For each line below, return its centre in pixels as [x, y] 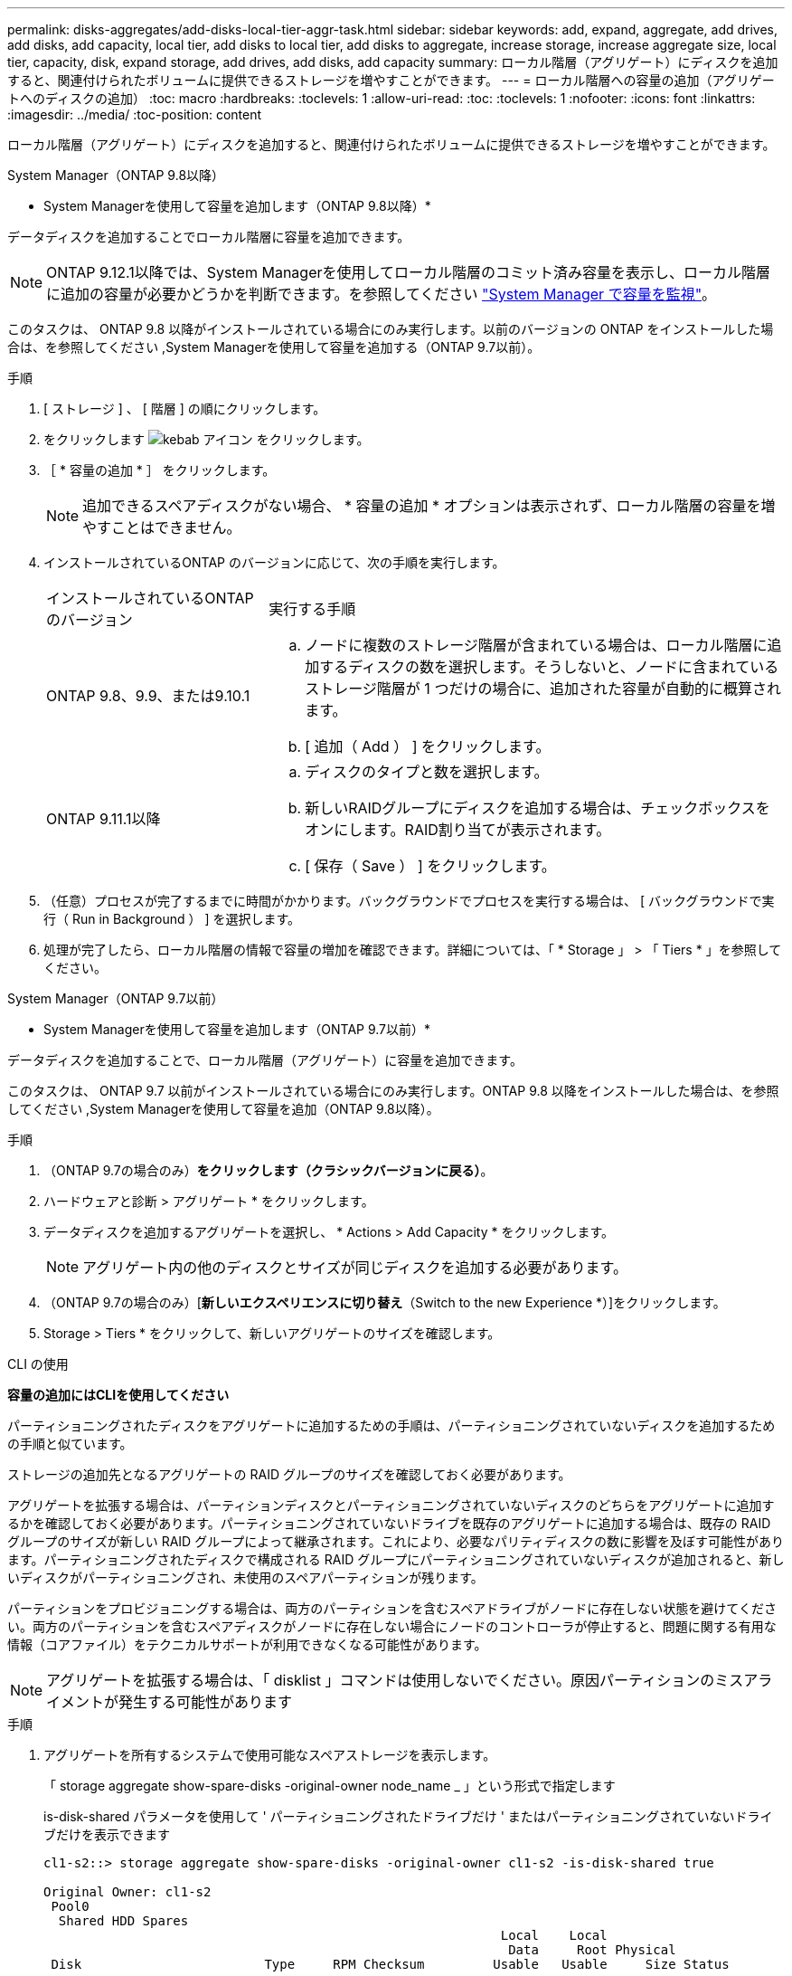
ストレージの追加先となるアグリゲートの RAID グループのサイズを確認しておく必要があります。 [289, 1474]
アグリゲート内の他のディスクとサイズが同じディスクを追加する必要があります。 [355, 1268]
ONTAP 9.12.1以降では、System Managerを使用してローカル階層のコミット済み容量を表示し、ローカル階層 [409, 272]
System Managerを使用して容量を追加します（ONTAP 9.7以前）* [237, 1029]
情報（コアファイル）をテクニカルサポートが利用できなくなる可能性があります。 [247, 1644]
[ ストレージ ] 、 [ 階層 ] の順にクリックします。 [185, 408]
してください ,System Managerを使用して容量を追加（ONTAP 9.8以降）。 [223, 1109]
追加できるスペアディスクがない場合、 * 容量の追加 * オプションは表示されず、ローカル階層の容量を [422, 506]
